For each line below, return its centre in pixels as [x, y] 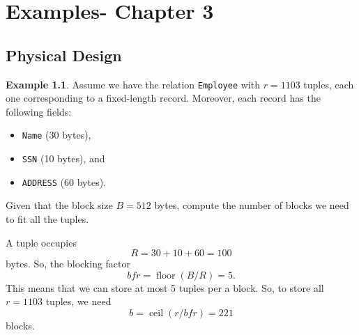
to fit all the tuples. [47, 218]
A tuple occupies [41, 242]
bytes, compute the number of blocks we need [252, 205]
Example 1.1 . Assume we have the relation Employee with [133, 84]
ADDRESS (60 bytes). [64, 181]
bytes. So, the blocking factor [68, 264]
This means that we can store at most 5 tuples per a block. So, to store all [165, 287]
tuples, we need [78, 301]
